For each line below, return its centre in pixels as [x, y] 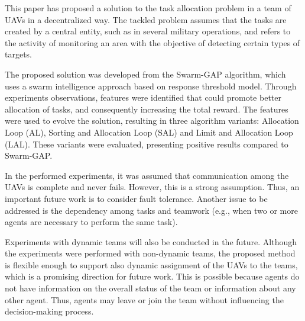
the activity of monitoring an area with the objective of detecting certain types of [152, 42]
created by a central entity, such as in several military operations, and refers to [148, 31]
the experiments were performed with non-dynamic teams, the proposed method [150, 253]
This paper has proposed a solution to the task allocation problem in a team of [148, 8]
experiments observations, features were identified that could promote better [143, 97]
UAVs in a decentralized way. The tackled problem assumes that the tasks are [146, 19]
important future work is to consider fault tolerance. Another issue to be [136, 198]
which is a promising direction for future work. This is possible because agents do [152, 276]
